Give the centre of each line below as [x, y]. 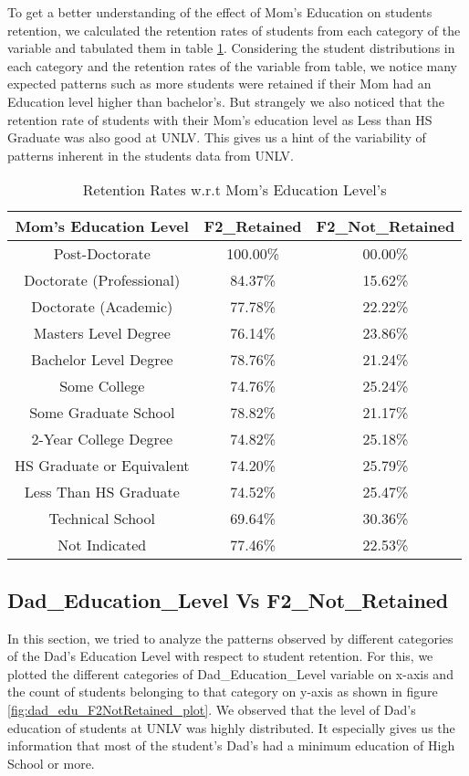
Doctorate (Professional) [102, 280]
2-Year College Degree [102, 439]
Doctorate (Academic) [102, 307]
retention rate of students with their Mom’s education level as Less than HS [220, 119]
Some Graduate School [102, 413]
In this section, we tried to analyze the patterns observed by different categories [230, 638]
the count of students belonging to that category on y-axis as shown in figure [223, 692]
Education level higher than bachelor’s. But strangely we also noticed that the [226, 101]
